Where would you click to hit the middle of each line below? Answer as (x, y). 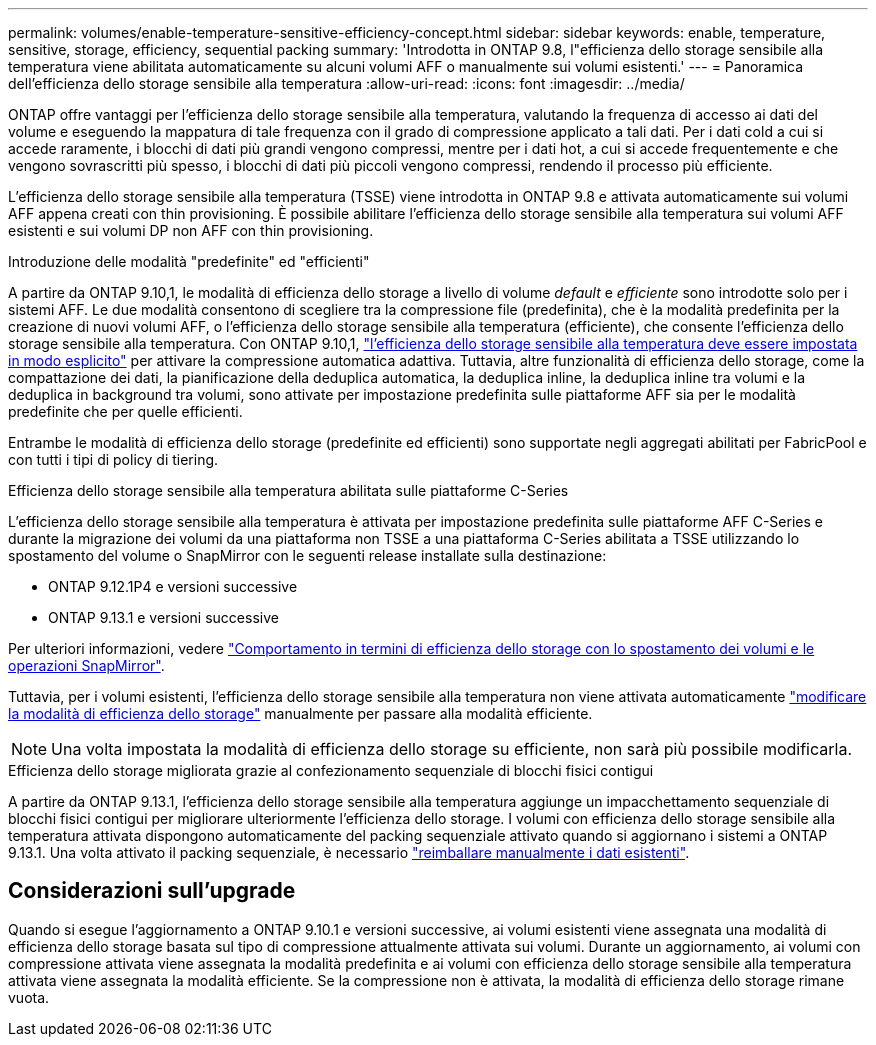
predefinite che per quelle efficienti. (125, 411)
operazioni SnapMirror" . (86, 665)
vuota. (29, 997)
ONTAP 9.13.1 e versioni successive (163, 617)
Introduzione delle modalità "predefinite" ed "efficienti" (189, 261)
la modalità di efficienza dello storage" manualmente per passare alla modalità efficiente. (300, 713)
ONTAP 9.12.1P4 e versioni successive (173, 586)
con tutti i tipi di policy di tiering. (113, 459)
